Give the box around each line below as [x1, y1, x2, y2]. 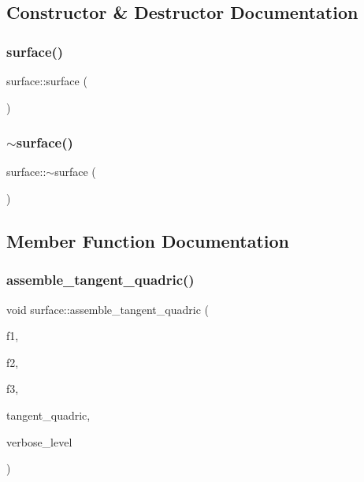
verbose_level [6, 433, 72, 450]
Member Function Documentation [6, 228, 290, 252]
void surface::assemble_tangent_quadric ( [6, 301, 209, 317]
